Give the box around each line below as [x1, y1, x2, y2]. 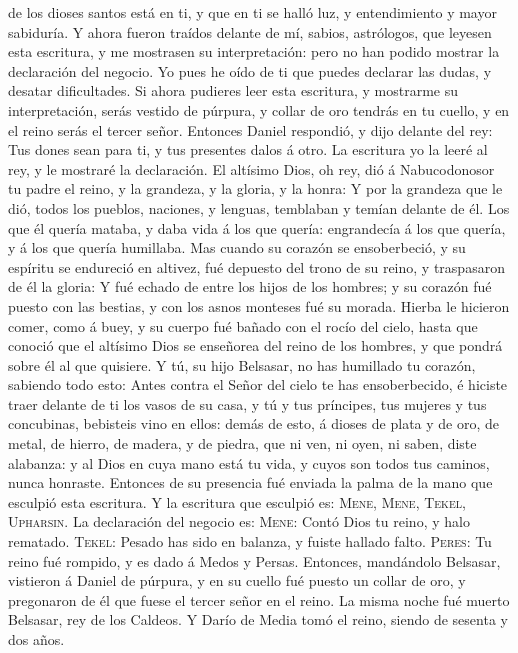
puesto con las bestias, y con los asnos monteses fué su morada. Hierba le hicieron [8, 295, 510, 316]
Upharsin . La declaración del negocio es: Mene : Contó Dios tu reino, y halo [8, 511, 470, 532]
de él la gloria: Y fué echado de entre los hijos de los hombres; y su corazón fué [8, 276, 492, 297]
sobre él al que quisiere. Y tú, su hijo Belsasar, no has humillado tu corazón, [8, 354, 476, 375]
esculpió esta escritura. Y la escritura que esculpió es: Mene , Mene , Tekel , [8, 491, 466, 512]
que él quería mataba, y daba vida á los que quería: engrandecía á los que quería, [8, 217, 506, 238]
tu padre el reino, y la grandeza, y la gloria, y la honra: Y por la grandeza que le [8, 178, 503, 199]
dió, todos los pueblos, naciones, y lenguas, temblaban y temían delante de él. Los [8, 197, 510, 218]
